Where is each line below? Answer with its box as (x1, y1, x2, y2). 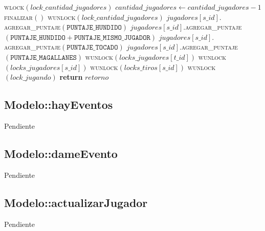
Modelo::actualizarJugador (4, 194, 148, 210)
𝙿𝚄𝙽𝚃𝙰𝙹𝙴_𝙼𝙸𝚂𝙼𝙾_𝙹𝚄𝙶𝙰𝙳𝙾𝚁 (74, 34, 150, 41)
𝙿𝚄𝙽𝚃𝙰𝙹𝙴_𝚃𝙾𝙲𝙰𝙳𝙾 (67, 44, 118, 52)
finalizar (4, 11, 33, 22)
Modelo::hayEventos (4, 97, 113, 112)
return (59, 72, 83, 82)
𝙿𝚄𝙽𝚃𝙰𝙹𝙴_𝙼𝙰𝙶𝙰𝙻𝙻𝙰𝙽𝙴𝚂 (10, 54, 77, 61)
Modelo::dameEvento (4, 145, 118, 161)
